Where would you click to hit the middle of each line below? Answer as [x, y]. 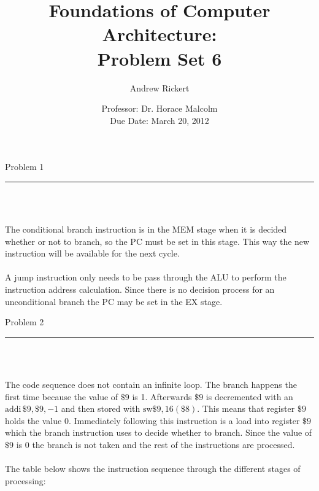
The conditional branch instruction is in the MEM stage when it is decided [146, 229]
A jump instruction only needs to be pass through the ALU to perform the [146, 277]
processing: [25, 480]
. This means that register [246, 408]
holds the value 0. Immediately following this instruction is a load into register [152, 420]
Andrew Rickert [159, 87]
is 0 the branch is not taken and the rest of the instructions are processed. [156, 444]
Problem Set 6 [159, 58]
